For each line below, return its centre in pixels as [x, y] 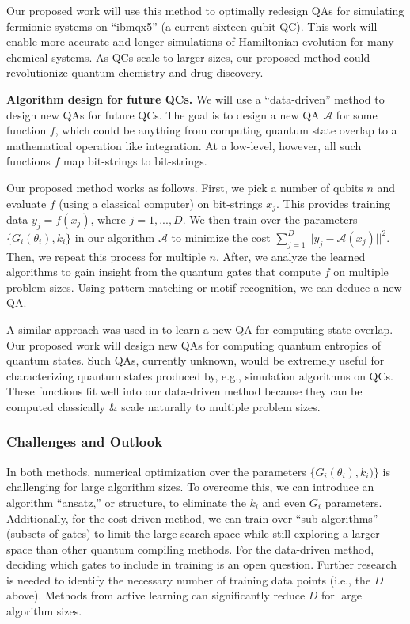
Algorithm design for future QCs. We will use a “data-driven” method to [196, 98]
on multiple [361, 272]
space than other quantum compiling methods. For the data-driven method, [190, 548]
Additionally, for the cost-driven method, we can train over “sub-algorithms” [192, 518]
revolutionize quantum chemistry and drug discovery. [135, 72]
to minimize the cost [221, 237]
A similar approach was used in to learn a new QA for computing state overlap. [200, 329]
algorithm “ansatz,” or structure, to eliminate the [126, 502]
